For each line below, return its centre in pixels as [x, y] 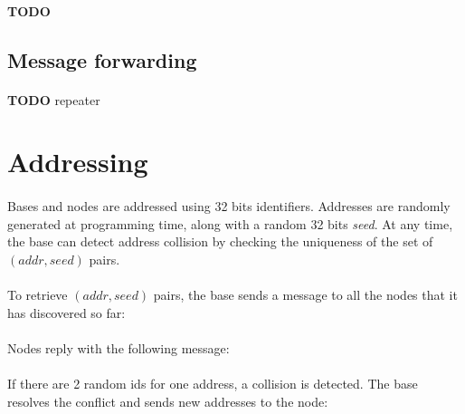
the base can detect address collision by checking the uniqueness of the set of [220, 241]
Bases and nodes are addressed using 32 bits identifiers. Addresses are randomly [229, 206]
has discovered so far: [66, 312]
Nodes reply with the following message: [119, 347]
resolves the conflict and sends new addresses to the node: [168, 401]
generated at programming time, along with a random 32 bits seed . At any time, [230, 223]
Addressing [78, 162]
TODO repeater [54, 99]
